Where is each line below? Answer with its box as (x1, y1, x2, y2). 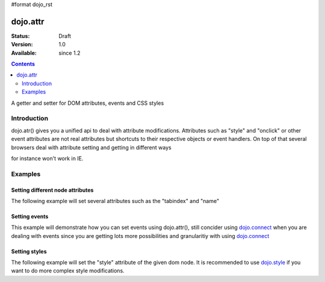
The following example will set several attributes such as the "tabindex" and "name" (11, 197, 220, 204)
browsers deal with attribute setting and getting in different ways (11, 143, 172, 151)
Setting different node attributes (11, 186, 94, 193)
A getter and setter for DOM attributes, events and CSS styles (11, 99, 164, 107)
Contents (11, 60, 36, 67)
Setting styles (11, 248, 47, 255)
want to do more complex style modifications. (11, 267, 125, 274)
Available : (11, 49, 37, 57)
